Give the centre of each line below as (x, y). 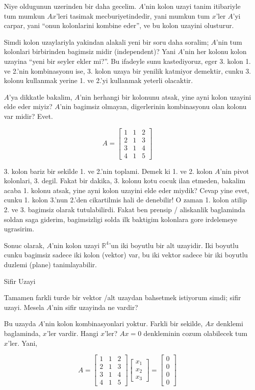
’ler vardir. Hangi (73, 333)
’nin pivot (234, 171)
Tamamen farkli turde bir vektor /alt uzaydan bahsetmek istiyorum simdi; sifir (123, 297)
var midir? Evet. (28, 116)
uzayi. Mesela (24, 307)
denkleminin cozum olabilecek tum (195, 333)
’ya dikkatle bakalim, (41, 97)
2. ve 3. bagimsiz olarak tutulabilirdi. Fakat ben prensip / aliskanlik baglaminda (125, 209)
